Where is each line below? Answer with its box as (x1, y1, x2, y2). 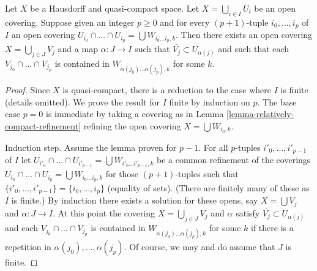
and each (5, 221, 39, 234)
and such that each (218, 42, 289, 55)
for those (105, 167, 139, 180)
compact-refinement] (5, 119, 81, 132)
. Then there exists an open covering (176, 28, 313, 41)
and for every (160, 15, 210, 28)
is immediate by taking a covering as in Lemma (45, 107, 224, 120)
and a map (58, 42, 98, 55)
